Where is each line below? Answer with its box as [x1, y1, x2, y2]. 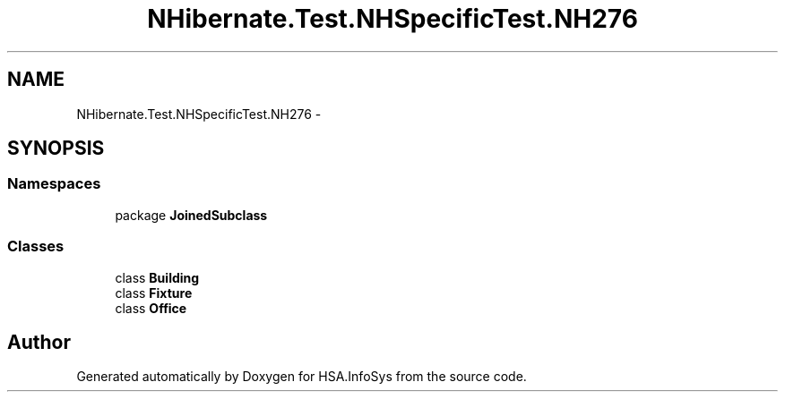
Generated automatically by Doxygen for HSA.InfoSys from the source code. [76, 369, 527, 385]
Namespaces [7, 174, 101, 193]
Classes [7, 237, 65, 256]
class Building [115, 269, 200, 285]
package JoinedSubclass [115, 207, 268, 223]
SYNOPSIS [7, 137, 105, 160]
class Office [115, 300, 187, 316]
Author [7, 330, 71, 353]
